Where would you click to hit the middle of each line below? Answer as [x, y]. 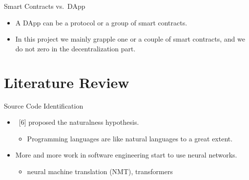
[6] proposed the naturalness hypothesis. [79, 122]
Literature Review [67, 82]
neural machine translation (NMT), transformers [100, 171]
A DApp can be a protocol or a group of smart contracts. [101, 22]
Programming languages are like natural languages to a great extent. [130, 138]
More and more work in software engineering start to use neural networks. [126, 155]
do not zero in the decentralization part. [75, 48]
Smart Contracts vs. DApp [45, 6]
